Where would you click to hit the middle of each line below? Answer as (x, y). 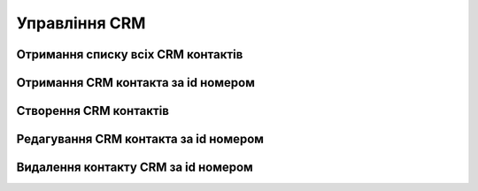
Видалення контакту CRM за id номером (135, 168)
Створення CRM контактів (93, 111)
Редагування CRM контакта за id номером (140, 139)
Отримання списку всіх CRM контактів (130, 54)
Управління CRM (81, 23)
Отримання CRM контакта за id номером (136, 83)
